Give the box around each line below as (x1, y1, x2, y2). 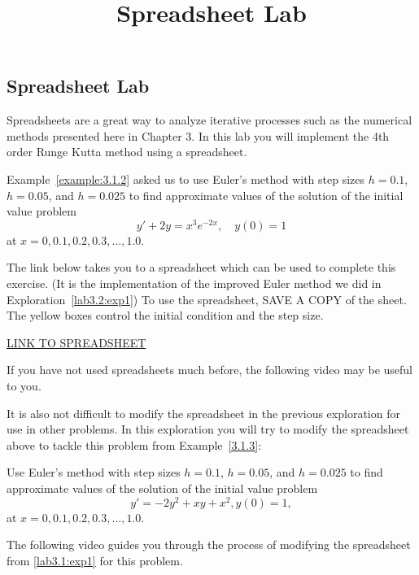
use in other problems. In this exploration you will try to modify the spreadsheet (7, 420, 409, 438)
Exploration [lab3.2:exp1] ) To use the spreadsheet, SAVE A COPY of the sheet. (7, 290, 407, 307)
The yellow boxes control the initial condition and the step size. (7, 307, 324, 324)
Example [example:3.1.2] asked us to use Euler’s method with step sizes (7, 170, 364, 187)
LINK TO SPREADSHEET (7, 333, 146, 351)
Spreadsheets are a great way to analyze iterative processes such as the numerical (7, 111, 412, 129)
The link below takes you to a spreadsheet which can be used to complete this (7, 259, 396, 276)
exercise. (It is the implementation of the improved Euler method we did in (7, 275, 382, 292)
